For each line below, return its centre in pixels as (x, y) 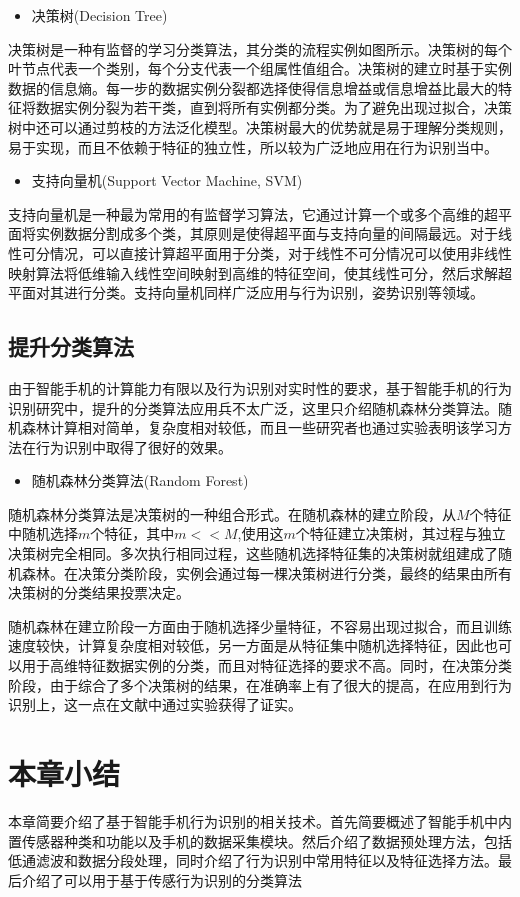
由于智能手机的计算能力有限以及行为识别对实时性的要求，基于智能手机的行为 (260, 387)
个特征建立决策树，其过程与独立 (400, 533)
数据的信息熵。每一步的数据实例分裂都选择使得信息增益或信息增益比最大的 (253, 87)
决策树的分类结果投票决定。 (99, 592)
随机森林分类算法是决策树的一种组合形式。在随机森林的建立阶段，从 (232, 513)
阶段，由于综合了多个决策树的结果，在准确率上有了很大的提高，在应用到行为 (260, 684)
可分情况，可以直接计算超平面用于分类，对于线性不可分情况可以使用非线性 (266, 252)
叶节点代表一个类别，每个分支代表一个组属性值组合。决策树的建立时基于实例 (260, 68)
